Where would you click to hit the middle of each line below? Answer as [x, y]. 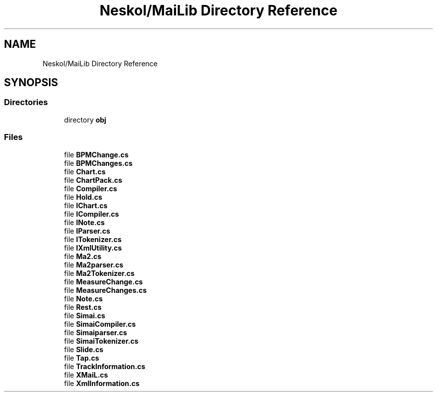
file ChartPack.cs [93, 180]
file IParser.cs [87, 231]
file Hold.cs [83, 197]
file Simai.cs [85, 315]
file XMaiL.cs [86, 375]
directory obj [85, 120]
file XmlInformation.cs [102, 383]
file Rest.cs [83, 307]
